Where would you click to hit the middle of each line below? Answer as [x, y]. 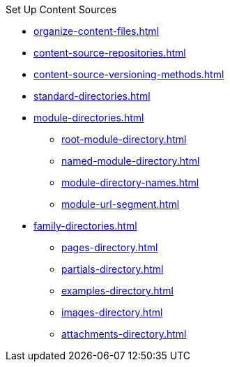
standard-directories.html [92, 96]
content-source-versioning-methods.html [129, 74]
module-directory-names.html [130, 182]
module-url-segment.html [121, 204]
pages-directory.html [110, 247]
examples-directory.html [117, 291]
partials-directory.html [113, 269]
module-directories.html [89, 118]
